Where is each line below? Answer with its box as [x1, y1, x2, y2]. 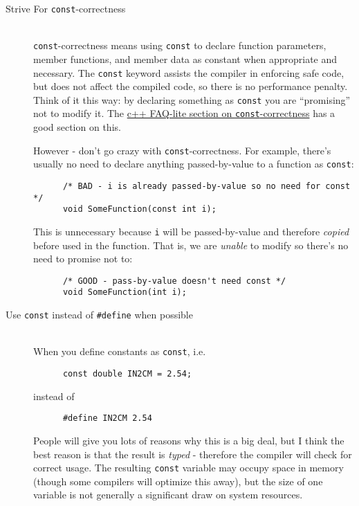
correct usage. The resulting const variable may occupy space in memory [33, 460, 344, 475]
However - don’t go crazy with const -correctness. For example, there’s [33, 143, 331, 157]
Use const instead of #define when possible [6, 307, 193, 322]
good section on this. [33, 120, 121, 134]
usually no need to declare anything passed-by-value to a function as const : [33, 156, 354, 171]
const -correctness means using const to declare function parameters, [33, 38, 326, 53]
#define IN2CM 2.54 [62, 413, 152, 424]
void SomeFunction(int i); [62, 287, 187, 298]
